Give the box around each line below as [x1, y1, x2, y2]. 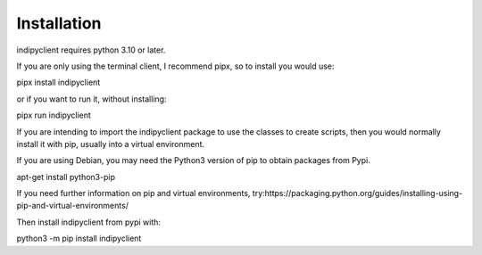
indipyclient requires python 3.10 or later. [16, 45, 166, 55]
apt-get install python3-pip [16, 171, 116, 182]
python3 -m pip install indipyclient [16, 233, 142, 244]
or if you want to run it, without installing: [16, 94, 167, 104]
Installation [16, 13, 102, 33]
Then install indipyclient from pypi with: [16, 217, 161, 227]
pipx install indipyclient [16, 77, 101, 88]
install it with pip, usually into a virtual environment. [16, 138, 205, 149]
